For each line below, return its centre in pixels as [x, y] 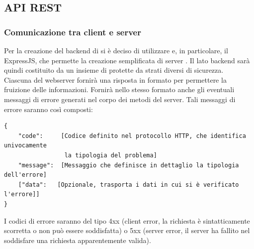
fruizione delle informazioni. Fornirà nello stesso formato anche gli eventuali [119, 89]
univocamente [25, 146]
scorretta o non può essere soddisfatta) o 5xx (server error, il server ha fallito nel [127, 230]
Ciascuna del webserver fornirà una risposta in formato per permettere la [115, 79]
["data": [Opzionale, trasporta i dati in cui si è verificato [128, 185]
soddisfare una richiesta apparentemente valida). [78, 240]
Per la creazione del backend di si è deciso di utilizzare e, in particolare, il [116, 50]
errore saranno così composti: [48, 109]
